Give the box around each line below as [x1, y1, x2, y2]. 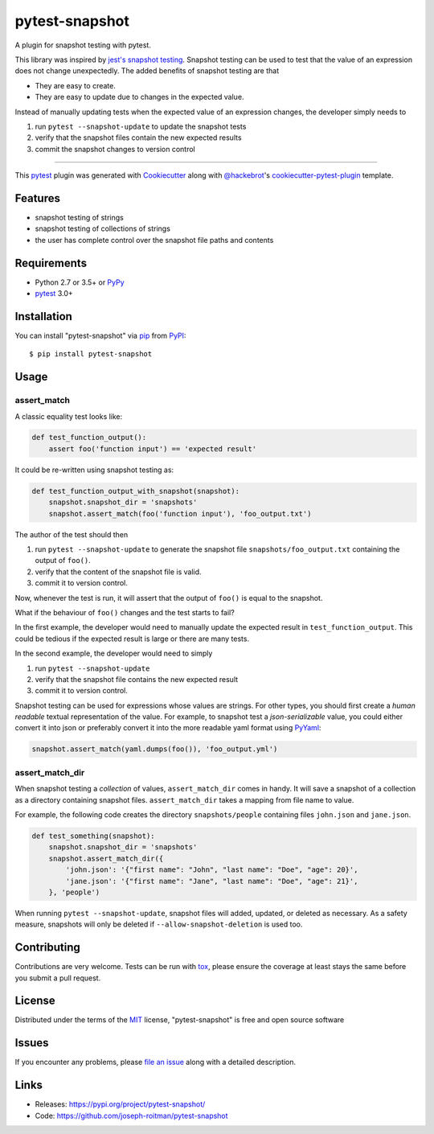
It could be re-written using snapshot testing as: [14, 465, 174, 475]
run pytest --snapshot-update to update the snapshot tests [35, 121, 247, 131]
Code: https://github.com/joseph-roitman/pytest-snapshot [35, 1111, 228, 1120]
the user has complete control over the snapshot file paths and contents [35, 235, 274, 244]
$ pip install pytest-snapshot [29, 350, 153, 359]
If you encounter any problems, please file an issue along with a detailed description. [14, 1058, 297, 1067]
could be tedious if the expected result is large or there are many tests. [14, 634, 249, 643]
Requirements [14, 256, 88, 269]
